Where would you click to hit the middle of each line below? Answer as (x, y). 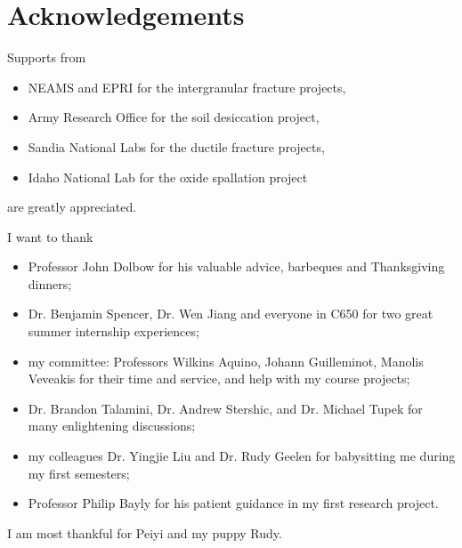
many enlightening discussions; (112, 426)
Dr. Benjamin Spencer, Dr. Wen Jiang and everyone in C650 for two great (231, 314)
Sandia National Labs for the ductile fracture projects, (176, 146)
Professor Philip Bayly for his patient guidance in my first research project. (233, 503)
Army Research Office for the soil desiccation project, (174, 117)
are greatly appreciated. (72, 207)
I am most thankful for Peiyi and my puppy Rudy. (145, 532)
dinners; (50, 283)
